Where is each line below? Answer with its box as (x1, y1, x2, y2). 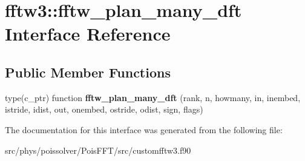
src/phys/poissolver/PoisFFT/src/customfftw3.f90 (5, 143, 191, 156)
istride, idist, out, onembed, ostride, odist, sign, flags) (5, 103, 203, 116)
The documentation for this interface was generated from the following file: (5, 123, 283, 136)
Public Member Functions (5, 62, 171, 81)
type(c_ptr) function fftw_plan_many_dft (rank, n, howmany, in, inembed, (5, 91, 301, 103)
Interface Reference (5, 21, 171, 46)
